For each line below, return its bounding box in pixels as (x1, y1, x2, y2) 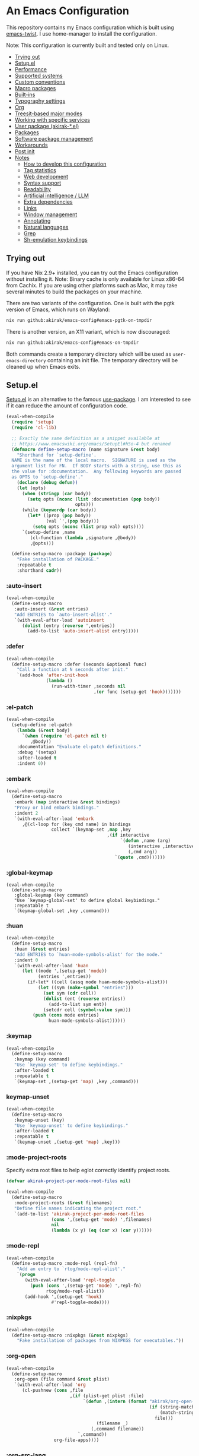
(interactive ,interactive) (128, 843, 197, 849)
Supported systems (14, 72, 63, 79)
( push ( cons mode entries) (32, 1012, 99, 1018)
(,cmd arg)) (128, 849, 158, 854)
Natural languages (23, 223, 69, 230)
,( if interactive (107, 833, 150, 838)
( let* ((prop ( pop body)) (27, 512, 92, 519)
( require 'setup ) (11, 419, 54, 425)
